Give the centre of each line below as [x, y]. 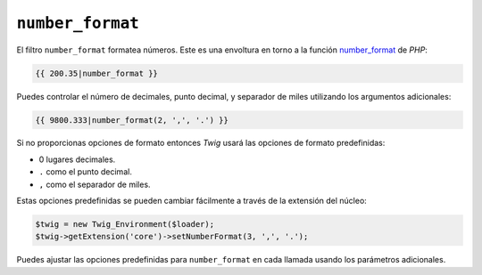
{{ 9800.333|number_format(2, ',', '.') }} [132, 120]
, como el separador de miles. [95, 184]
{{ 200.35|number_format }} [96, 73]
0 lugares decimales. [77, 159]
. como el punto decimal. [86, 172]
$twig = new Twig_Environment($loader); [125, 224]
